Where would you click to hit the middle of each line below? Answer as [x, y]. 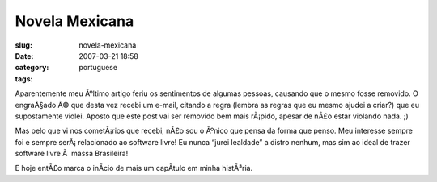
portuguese [98, 68]
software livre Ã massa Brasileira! [72, 154]
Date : [24, 56]
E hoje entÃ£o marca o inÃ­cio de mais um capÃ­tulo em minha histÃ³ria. [134, 168]
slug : [23, 45]
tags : [24, 79]
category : [32, 68]
